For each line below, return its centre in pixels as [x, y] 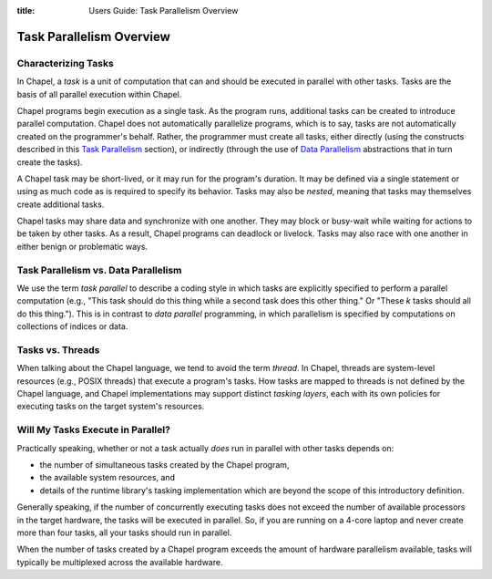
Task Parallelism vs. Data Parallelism [99, 270]
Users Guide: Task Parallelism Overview [164, 10]
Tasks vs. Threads [58, 349]
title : [26, 10]
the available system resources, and [107, 478]
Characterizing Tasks [65, 63]
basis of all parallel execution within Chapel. [99, 94]
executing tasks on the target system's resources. [111, 407]
